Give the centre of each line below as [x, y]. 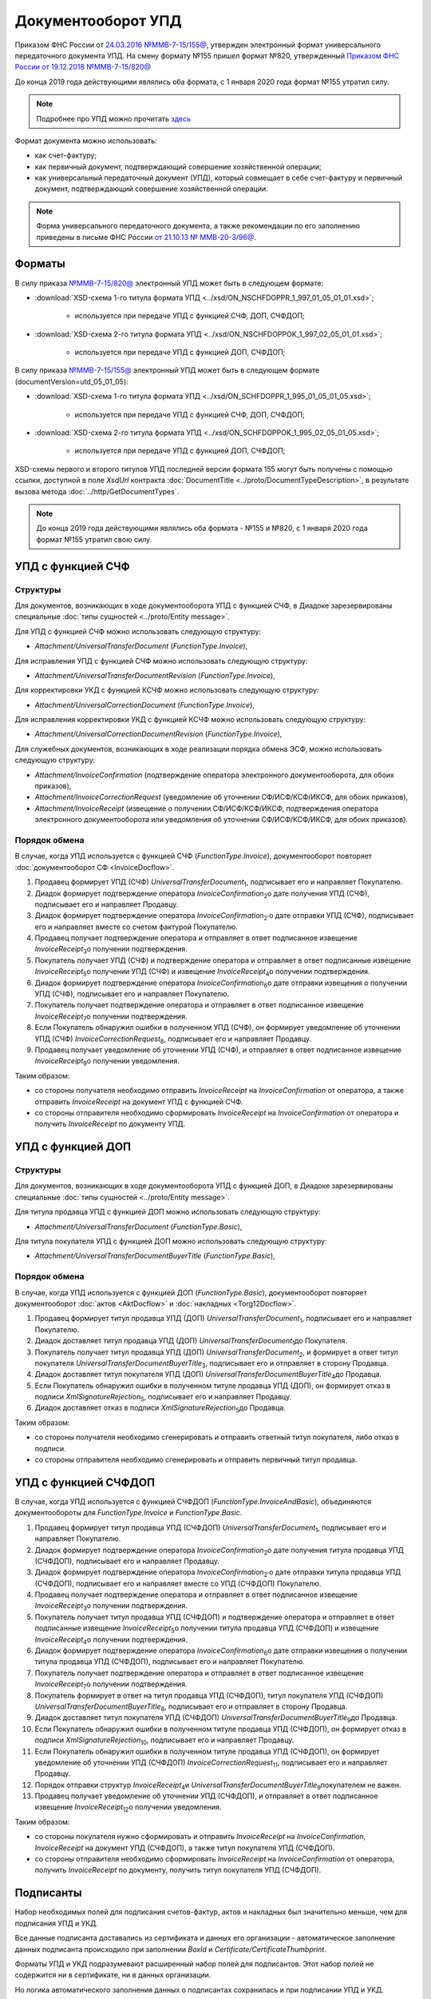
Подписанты [48, 1893]
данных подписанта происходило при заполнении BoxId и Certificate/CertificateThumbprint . [170, 1949]
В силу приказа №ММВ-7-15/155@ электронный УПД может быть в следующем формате [167, 370]
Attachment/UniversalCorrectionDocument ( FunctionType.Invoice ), [145, 704]
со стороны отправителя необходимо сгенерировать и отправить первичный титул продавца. [196, 1460]
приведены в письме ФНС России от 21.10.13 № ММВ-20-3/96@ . [146, 237]
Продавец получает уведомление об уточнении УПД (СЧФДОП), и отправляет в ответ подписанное [206, 1796]
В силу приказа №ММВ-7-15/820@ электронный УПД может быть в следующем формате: [169, 283]
